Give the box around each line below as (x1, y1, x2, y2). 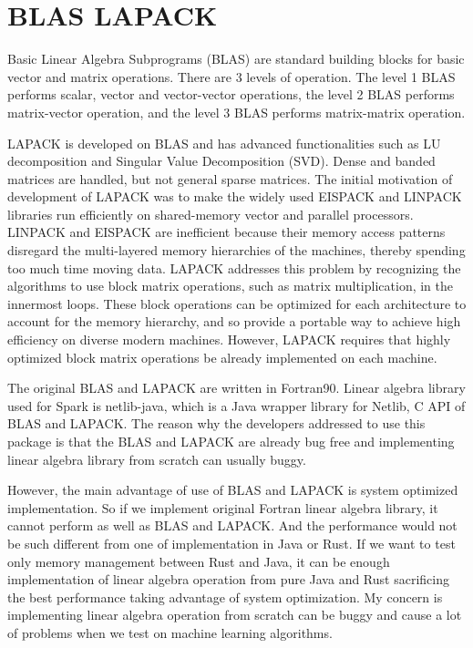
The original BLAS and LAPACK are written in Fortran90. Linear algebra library (7, 378, 466, 397)
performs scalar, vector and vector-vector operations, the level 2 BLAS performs (7, 85, 455, 104)
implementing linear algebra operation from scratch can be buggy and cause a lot (7, 605, 462, 624)
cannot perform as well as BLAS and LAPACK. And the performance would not (7, 516, 458, 535)
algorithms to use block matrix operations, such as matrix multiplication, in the (7, 276, 454, 295)
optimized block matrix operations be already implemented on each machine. (7, 347, 437, 366)
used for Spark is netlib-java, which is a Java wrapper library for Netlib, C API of (7, 396, 466, 415)
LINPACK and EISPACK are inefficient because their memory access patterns (7, 222, 446, 242)
